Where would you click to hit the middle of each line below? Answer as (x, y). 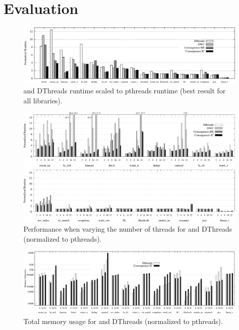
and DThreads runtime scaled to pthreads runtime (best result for (124, 90)
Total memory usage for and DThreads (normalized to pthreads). (123, 321)
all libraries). (43, 100)
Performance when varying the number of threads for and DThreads (128, 229)
